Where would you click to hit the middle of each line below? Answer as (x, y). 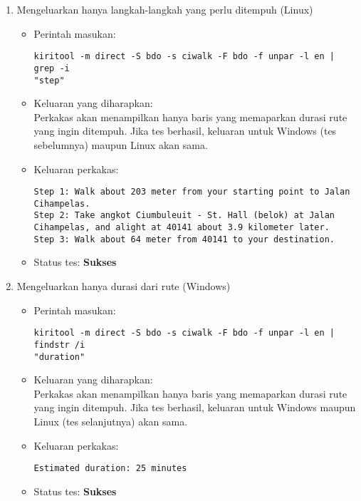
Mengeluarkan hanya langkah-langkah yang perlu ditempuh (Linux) (165, 9)
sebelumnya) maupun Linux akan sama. (121, 144)
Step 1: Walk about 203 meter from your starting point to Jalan (192, 192)
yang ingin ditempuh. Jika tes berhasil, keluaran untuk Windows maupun (195, 407)
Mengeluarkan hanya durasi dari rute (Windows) (124, 286)
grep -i (52, 68)
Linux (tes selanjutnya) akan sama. (111, 421)
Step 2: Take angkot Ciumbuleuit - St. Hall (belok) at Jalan (184, 216)
